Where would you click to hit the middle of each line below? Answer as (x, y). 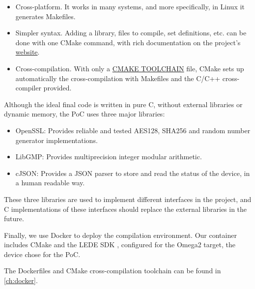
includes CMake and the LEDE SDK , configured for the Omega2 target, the (120, 245)
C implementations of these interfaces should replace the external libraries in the (126, 209)
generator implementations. (57, 140)
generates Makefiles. (45, 16)
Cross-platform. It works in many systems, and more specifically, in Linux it (130, 6)
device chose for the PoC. (42, 254)
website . (28, 52)
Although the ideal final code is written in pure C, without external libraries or (123, 104)
